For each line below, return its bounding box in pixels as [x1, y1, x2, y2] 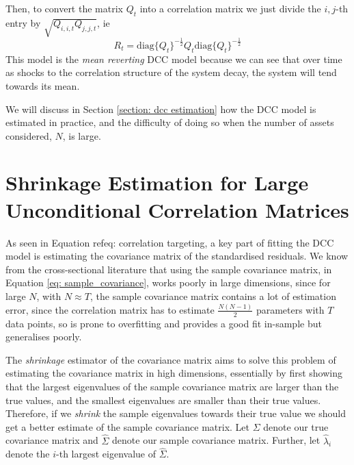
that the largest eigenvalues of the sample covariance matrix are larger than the [5, 379, 339, 394]
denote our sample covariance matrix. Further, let [112, 433, 321, 447]
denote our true [263, 419, 329, 433]
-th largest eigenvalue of [56, 447, 156, 461]
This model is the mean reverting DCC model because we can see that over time [5, 51, 342, 66]
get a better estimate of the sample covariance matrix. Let [5, 419, 250, 433]
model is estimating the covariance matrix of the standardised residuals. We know [5, 249, 349, 263]
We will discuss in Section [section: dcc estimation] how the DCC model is [5, 101, 316, 116]
